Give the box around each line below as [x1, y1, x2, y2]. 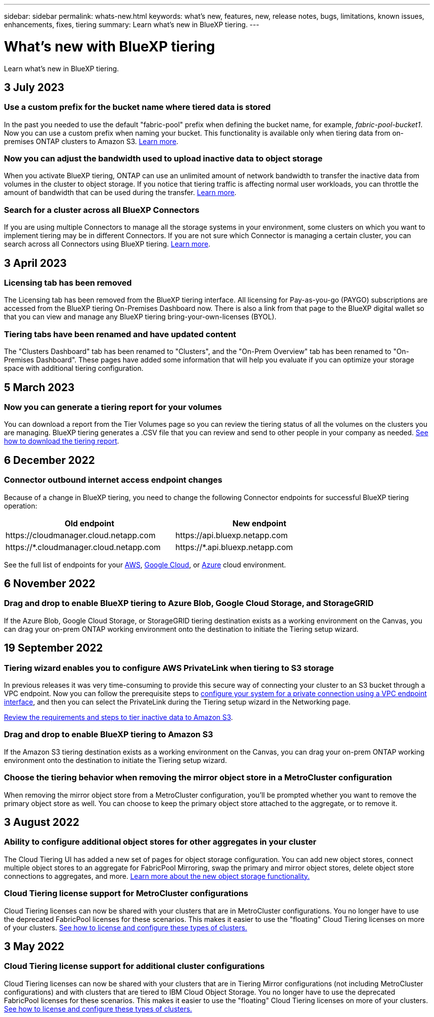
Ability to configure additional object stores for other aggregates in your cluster [4, 837, 317, 847]
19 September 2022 [4, 642, 103, 655]
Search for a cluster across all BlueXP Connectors [4, 204, 200, 215]
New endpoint [232, 518, 286, 528]
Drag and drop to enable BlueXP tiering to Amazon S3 [4, 729, 213, 740]
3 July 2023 [4, 81, 64, 94]
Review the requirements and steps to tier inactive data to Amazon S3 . [4, 713, 233, 722]
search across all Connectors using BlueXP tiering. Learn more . [4, 240, 211, 249]
